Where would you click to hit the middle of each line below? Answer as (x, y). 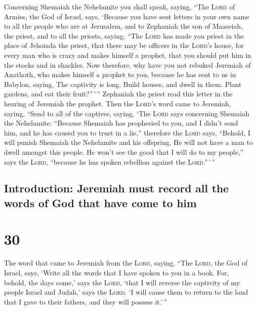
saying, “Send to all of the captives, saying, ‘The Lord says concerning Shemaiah (127, 113)
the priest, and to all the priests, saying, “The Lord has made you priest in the (124, 35)
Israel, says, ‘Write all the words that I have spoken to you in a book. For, (116, 272)
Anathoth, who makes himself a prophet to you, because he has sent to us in (120, 74)
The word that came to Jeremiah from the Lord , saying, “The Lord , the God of (126, 263)
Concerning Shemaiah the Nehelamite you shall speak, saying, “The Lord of (119, 6)
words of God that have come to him (100, 202)
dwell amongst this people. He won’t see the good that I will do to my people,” (124, 152)
